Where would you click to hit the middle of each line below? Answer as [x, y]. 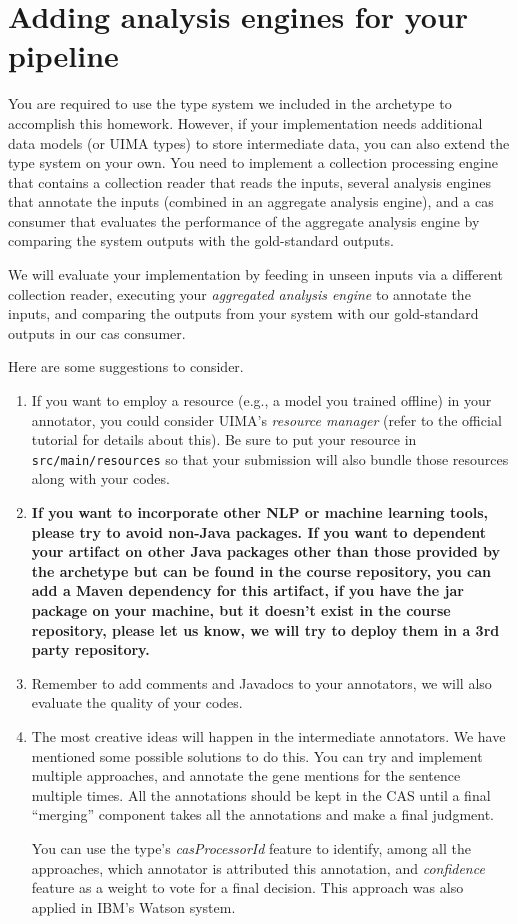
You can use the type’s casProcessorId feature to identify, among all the [251, 847]
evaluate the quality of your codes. [137, 702]
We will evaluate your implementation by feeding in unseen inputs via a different [255, 274]
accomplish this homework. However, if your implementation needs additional [245, 122]
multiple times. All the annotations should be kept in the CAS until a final [261, 794]
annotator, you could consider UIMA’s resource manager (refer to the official [266, 419]
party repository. [90, 649]
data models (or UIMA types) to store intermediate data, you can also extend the [259, 142]
